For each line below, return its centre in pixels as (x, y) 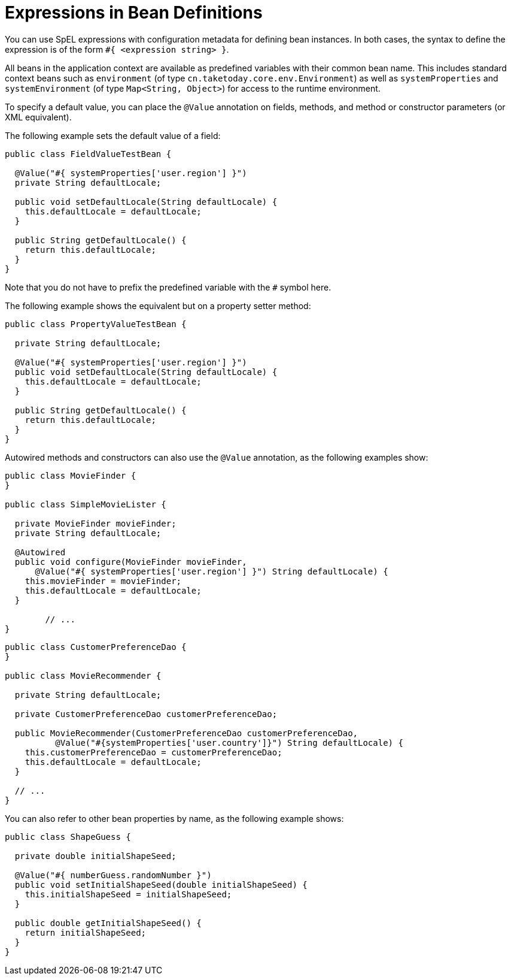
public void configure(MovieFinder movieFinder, (131, 562)
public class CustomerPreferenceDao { (96, 647)
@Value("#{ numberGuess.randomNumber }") (113, 875)
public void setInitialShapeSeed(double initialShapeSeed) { (161, 884)
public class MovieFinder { (71, 475)
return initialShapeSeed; (86, 932)
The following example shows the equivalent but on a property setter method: (158, 306)
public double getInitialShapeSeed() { (108, 923)
